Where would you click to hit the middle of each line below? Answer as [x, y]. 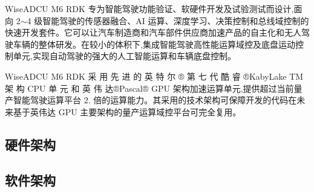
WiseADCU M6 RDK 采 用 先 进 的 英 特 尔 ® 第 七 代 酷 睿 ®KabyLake [146, 76]
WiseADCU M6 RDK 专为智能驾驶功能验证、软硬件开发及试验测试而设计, [149, 8]
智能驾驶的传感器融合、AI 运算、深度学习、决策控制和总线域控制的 [176, 20]
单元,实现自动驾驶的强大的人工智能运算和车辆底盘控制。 [124, 56]
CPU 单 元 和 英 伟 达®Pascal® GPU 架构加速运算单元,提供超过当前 [161, 88]
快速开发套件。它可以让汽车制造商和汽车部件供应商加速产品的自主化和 [145, 32]
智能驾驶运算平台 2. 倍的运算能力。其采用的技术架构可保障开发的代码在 [155, 100]
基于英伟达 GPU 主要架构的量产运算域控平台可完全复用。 [127, 111]
